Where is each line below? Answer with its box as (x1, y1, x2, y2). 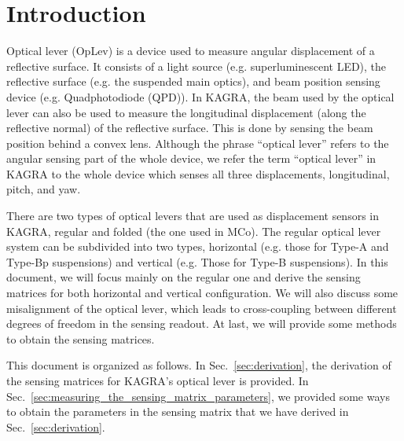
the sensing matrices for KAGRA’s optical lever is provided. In (6, 373, 309, 388)
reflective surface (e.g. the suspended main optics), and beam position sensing (6, 73, 380, 90)
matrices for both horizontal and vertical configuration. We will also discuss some (6, 285, 398, 301)
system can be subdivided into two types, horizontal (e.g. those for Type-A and (6, 238, 389, 255)
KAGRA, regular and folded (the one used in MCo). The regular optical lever (6, 222, 381, 239)
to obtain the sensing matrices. (6, 330, 155, 347)
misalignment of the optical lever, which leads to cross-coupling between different (6, 300, 397, 316)
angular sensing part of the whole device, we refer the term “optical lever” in (6, 150, 376, 167)
